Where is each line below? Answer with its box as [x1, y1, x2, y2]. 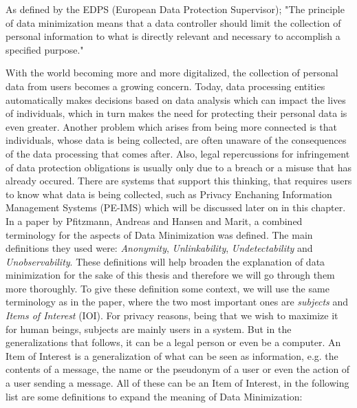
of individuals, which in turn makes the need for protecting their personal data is [6, 106, 347, 120]
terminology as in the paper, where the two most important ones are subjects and [6, 294, 349, 309]
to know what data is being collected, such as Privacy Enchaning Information [6, 186, 332, 201]
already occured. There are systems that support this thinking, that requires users [6, 173, 352, 188]
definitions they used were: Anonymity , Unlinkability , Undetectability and [6, 241, 313, 255]
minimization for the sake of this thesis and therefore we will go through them [6, 268, 335, 282]
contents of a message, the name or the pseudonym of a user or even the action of [6, 362, 350, 376]
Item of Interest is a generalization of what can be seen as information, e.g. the [6, 348, 338, 363]
